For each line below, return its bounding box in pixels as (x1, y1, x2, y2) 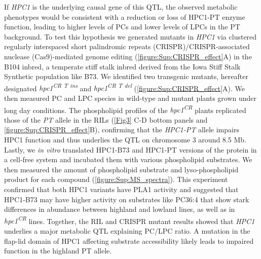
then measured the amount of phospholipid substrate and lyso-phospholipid (4, 164, 239, 174)
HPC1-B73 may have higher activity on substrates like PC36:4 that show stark (4, 194, 249, 204)
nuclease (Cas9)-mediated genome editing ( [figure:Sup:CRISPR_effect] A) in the (4, 51, 252, 61)
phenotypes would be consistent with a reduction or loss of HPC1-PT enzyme (4, 11, 245, 22)
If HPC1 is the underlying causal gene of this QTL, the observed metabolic (4, 2, 238, 12)
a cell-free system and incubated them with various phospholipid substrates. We (4, 154, 252, 165)
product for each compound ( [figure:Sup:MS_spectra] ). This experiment (4, 174, 228, 184)
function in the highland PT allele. (4, 245, 112, 256)
